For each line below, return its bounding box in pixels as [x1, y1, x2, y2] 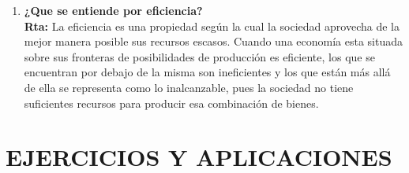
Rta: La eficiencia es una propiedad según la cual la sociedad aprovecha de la [24, 17, 400, 34]
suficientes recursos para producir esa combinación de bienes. [24, 94, 319, 111]
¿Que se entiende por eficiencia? [24, 2, 203, 18]
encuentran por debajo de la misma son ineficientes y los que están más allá [24, 64, 391, 80]
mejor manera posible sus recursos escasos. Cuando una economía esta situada [24, 33, 403, 50]
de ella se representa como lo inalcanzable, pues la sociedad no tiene [24, 79, 354, 95]
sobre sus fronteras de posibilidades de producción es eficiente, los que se [24, 48, 375, 64]
